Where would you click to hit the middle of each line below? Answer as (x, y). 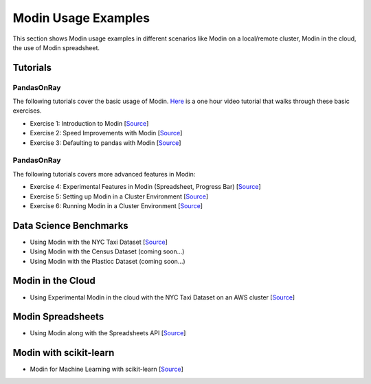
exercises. (27, 111)
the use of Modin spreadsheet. (56, 47)
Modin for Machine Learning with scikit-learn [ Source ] (106, 369)
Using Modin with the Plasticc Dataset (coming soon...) (108, 261)
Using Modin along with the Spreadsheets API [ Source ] (108, 333)
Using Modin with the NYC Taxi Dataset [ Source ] (99, 242)
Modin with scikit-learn (64, 353)
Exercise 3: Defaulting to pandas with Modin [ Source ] (105, 143)
